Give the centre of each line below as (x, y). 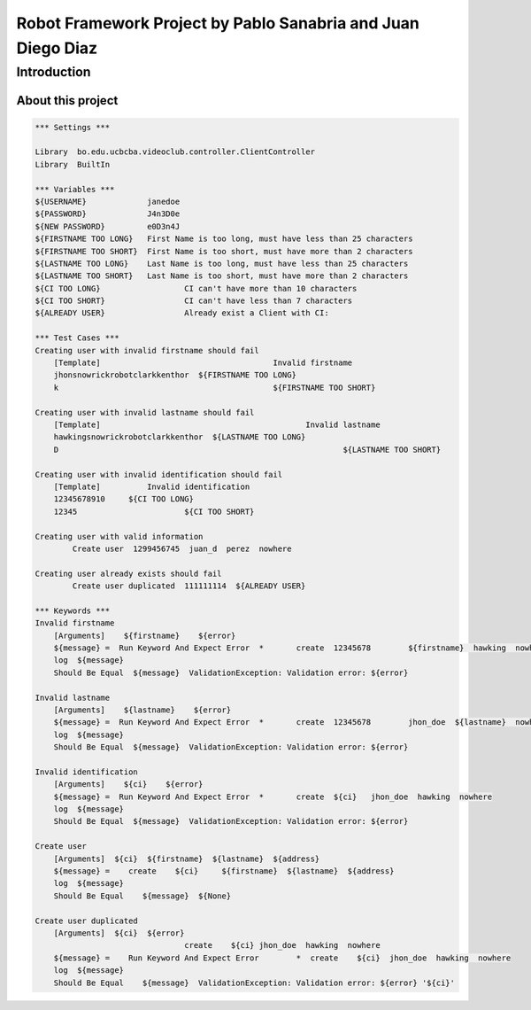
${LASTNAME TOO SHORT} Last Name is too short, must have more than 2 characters (222, 276)
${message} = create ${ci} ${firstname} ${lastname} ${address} (224, 871)
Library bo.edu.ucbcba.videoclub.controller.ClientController (175, 152)
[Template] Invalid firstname (203, 363)
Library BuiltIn (73, 164)
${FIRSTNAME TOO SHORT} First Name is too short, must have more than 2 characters (224, 251)
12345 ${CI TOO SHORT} (154, 511)
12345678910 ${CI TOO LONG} (124, 499)
